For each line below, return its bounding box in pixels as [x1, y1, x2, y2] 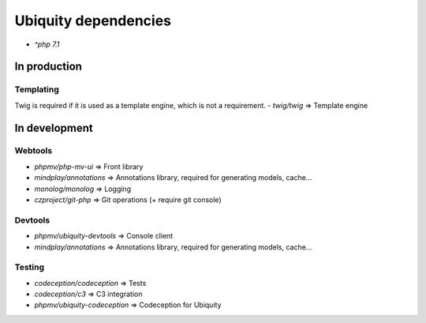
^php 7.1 [34, 39, 60, 49]
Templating [14, 84, 59, 95]
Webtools [14, 145, 53, 156]
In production [14, 60, 83, 73]
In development [14, 121, 94, 134]
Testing [14, 261, 45, 272]
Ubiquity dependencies [14, 12, 172, 29]
